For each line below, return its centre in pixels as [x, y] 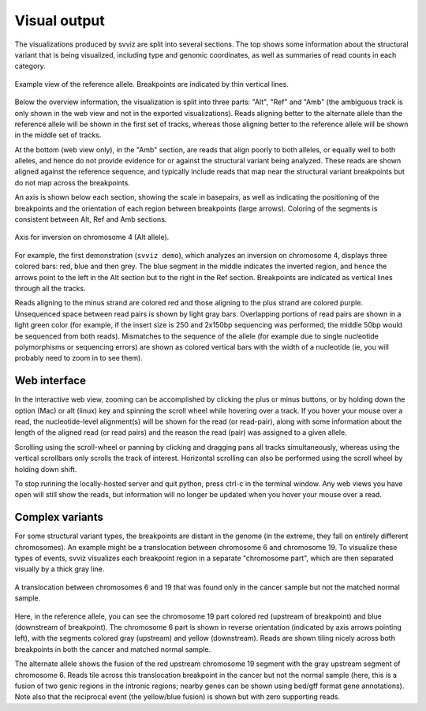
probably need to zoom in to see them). [79, 358]
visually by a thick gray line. [60, 569]
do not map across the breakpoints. [72, 182]
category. [30, 66]
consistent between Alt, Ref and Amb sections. [91, 219]
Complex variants [59, 517]
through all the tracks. [50, 288]
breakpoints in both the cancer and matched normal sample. [113, 649]
